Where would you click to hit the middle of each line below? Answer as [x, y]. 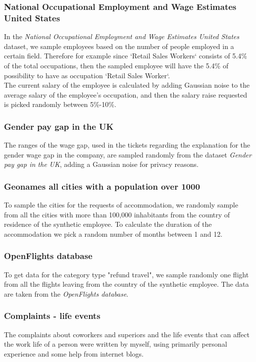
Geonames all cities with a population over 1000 [102, 186]
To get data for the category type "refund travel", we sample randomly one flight [127, 274]
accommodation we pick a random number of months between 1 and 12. [113, 233]
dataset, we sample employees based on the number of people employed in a [119, 46]
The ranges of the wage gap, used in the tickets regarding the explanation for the [127, 145]
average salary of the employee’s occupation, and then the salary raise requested [126, 94]
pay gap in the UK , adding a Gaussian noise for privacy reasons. [102, 164]
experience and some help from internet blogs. [74, 353]
